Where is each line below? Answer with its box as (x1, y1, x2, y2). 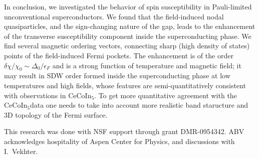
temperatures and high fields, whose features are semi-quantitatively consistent (4, 80, 246, 90)
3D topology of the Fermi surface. (4, 109, 108, 120)
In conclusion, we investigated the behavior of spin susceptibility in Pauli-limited (4, 1, 252, 11)
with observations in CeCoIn (4, 90, 92, 100)
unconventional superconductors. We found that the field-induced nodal (4, 11, 224, 21)
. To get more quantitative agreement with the (94, 90, 237, 100)
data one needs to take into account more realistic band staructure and (30, 100, 248, 110)
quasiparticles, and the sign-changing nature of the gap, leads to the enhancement (4, 21, 255, 31)
